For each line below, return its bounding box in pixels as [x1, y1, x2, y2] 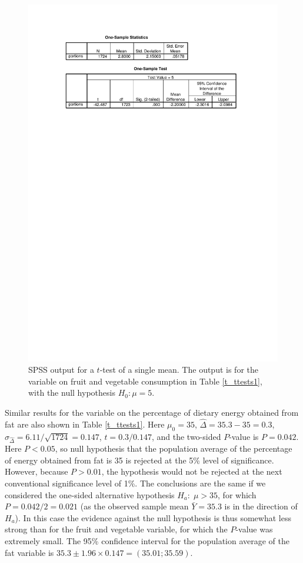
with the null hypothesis [28, 386, 115, 399]
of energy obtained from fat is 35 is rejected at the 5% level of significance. [5, 453, 274, 466]
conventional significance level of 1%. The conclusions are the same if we [5, 477, 266, 489]
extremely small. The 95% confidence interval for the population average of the [5, 535, 289, 547]
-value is [229, 430, 259, 442]
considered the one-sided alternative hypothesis [5, 488, 175, 501]
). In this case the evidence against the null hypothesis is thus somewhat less [15, 511, 291, 524]
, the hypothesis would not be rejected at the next [101, 465, 282, 478]
